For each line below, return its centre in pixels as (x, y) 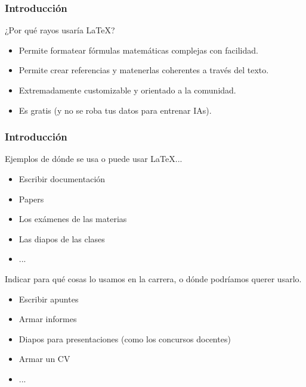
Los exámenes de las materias (73, 219)
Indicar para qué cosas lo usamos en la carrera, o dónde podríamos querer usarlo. (153, 278)
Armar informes (48, 319)
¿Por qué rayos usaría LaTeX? (60, 30)
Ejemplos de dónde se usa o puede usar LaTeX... (94, 159)
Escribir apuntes (49, 299)
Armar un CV (44, 359)
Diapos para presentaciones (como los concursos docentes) (125, 338)
